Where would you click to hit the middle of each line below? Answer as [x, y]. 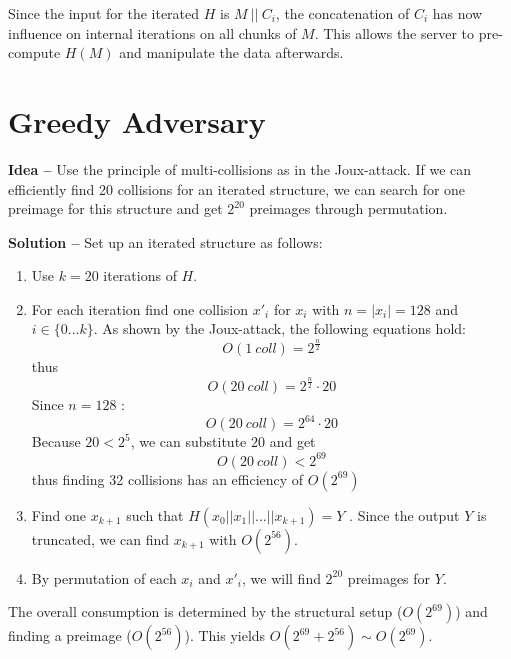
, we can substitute [188, 441]
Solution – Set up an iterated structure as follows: [165, 241]
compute [34, 52]
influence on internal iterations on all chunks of [152, 32]
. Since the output [404, 514]
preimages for [389, 577]
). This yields [225, 635]
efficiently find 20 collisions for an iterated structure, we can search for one [237, 188]
